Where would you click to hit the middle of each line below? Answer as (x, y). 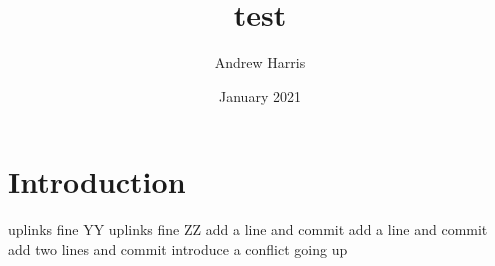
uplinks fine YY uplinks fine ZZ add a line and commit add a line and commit (248, 229)
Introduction (97, 181)
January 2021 (260, 95)
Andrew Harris (260, 62)
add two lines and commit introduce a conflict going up (178, 248)
